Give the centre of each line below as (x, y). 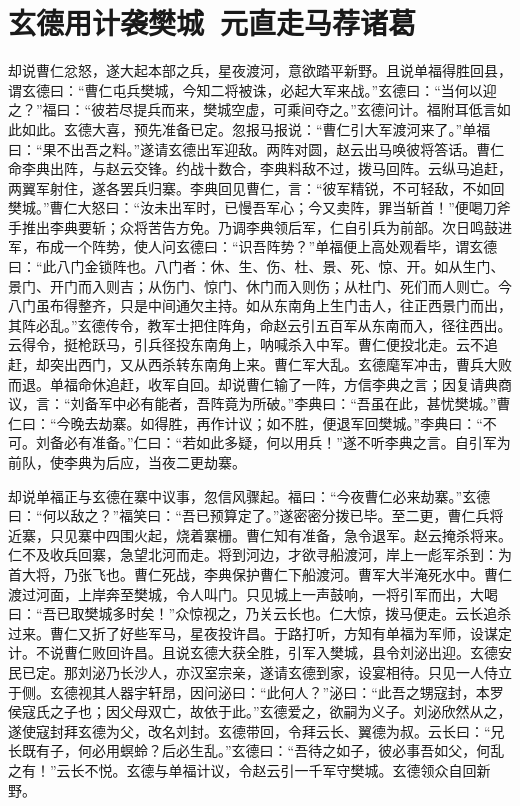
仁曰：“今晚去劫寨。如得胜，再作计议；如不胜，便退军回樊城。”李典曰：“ (245, 422)
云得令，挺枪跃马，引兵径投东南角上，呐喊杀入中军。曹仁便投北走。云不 (246, 344)
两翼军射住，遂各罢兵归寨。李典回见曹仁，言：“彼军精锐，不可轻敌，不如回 (256, 187)
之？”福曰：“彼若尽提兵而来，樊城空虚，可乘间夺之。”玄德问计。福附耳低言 (252, 109)
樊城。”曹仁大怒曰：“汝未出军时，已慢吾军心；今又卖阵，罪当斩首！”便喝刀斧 (259, 207)
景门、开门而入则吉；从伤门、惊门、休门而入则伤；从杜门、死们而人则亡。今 (260, 285)
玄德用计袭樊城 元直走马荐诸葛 (212, 22)
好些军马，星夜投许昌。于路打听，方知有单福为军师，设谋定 (315, 632)
